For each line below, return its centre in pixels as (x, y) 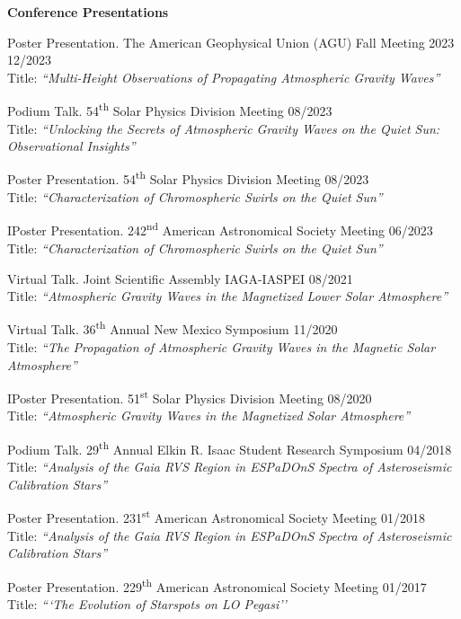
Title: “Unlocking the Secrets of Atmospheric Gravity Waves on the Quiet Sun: (224, 128)
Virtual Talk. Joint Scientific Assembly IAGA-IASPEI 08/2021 (180, 278)
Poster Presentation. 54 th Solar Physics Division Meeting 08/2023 (188, 178)
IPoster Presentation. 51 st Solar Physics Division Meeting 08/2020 (190, 397)
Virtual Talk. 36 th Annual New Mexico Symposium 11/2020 (173, 328)
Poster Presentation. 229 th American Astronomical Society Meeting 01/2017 (217, 585)
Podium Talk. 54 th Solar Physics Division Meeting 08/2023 (170, 110)
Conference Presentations (88, 12)
